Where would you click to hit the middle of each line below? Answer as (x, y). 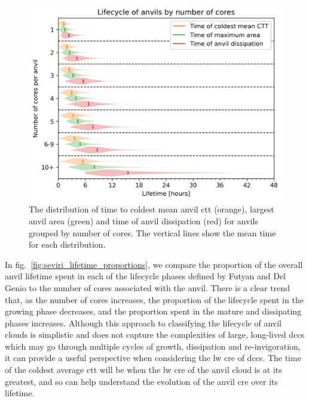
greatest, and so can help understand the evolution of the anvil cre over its (142, 381)
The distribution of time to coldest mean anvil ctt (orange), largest (152, 209)
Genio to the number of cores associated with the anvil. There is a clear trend (147, 287)
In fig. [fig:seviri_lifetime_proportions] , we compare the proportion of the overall (154, 264)
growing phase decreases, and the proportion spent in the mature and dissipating (153, 311)
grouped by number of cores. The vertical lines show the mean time (152, 232)
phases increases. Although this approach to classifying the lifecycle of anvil (143, 323)
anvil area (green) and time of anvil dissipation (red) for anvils (143, 220)
